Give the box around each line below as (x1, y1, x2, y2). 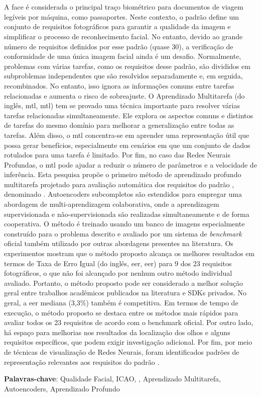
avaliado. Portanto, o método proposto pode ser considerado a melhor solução (4, 277, 243, 288)
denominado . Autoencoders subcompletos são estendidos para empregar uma (4, 189, 242, 199)
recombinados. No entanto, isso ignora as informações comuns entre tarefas (4, 80, 234, 91)
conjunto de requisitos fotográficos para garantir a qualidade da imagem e (4, 21, 231, 32)
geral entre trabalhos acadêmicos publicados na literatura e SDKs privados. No (4, 287, 247, 298)
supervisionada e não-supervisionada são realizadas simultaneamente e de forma (4, 208, 249, 219)
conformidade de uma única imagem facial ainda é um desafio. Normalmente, (4, 51, 241, 61)
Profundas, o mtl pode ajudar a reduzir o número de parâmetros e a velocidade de (4, 159, 257, 170)
